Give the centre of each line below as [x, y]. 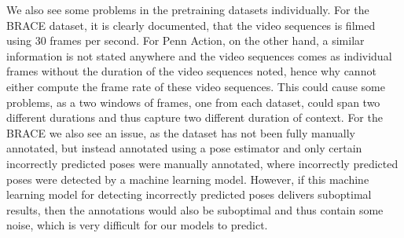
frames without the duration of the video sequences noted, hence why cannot [191, 71]
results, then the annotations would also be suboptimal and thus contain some [195, 209]
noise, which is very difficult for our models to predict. [137, 225]
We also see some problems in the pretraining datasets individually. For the [188, 9]
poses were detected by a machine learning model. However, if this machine [188, 179]
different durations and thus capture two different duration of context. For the [195, 117]
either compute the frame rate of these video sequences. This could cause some [196, 86]
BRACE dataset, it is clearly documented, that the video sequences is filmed [191, 25]
